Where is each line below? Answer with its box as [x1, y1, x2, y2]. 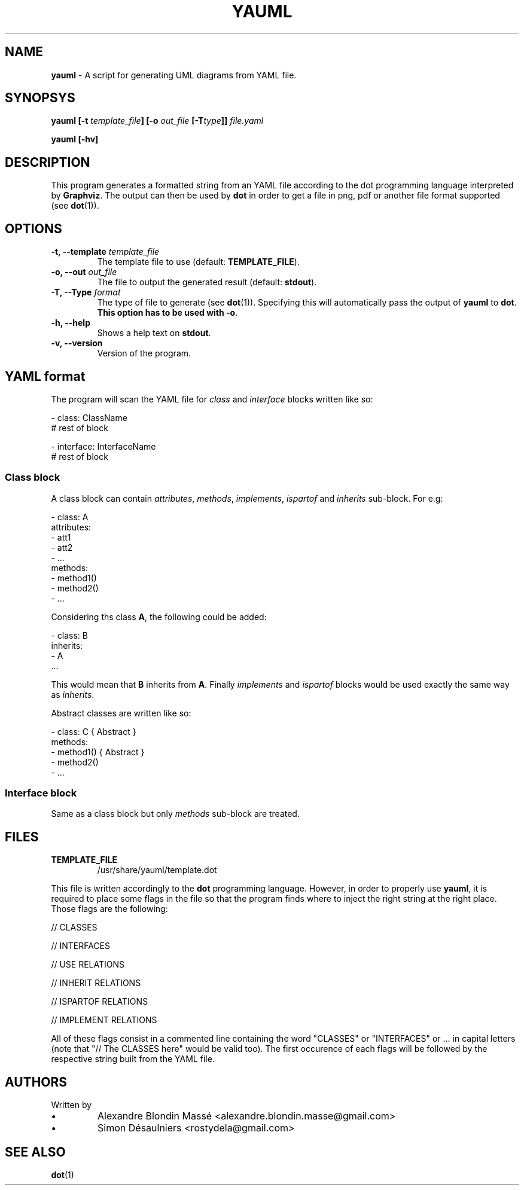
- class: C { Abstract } [51, 726, 136, 737]
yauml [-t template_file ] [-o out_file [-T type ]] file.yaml [51, 115, 264, 126]
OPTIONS [5, 221, 62, 236]
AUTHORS [5, 1074, 68, 1090]
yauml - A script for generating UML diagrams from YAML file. [51, 69, 297, 80]
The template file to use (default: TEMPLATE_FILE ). [97, 257, 300, 267]
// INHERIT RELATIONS [51, 978, 141, 988]
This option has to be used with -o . [97, 307, 238, 318]
